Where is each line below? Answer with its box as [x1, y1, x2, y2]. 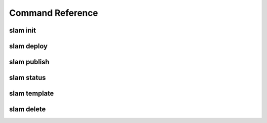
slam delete [9, 105, 46, 114]
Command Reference [9, 7, 98, 18]
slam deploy [9, 42, 48, 50]
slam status [9, 74, 46, 82]
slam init [9, 26, 36, 35]
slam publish [9, 58, 49, 66]
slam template [9, 89, 54, 98]
